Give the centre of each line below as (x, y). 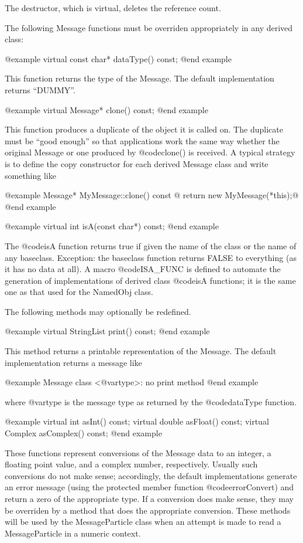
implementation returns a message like (73, 362)
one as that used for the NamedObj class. (79, 292)
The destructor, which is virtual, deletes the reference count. (113, 8)
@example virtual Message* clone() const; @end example (106, 109)
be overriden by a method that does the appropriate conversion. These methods (148, 510)
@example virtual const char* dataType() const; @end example (118, 58)
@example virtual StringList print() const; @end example (107, 331)
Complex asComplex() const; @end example (83, 433)
